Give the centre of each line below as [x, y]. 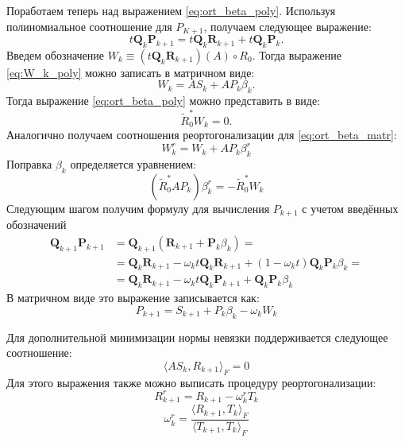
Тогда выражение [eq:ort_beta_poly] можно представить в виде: [164, 101]
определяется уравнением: [133, 163]
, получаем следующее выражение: [287, 26]
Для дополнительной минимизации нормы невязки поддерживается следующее [197, 337]
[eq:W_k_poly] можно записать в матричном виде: [131, 72]
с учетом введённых [350, 208]
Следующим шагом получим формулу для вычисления [138, 208]
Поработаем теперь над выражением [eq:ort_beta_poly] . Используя [171, 10]
